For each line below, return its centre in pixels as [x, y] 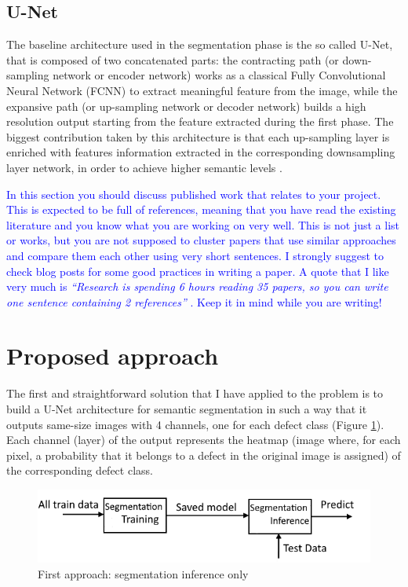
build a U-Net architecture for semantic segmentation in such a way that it [187, 409]
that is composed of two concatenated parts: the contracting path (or [173, 59]
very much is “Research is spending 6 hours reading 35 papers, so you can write [197, 286]
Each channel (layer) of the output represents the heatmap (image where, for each [204, 440]
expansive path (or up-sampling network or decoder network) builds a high [186, 106]
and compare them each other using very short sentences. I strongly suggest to [195, 255]
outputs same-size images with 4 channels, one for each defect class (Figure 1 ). [195, 424]
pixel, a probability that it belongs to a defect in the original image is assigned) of [204, 455]
